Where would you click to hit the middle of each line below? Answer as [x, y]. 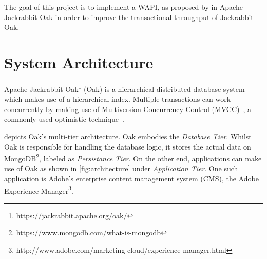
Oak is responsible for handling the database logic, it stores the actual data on [128, 146]
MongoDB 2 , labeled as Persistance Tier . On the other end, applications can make [133, 158]
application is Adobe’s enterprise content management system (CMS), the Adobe [131, 178]
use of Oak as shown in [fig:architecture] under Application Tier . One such [121, 168]
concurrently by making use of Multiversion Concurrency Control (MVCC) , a [128, 109]
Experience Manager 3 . [39, 190]
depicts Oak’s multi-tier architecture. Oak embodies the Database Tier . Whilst [128, 136]
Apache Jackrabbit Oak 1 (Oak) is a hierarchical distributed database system [125, 88]
